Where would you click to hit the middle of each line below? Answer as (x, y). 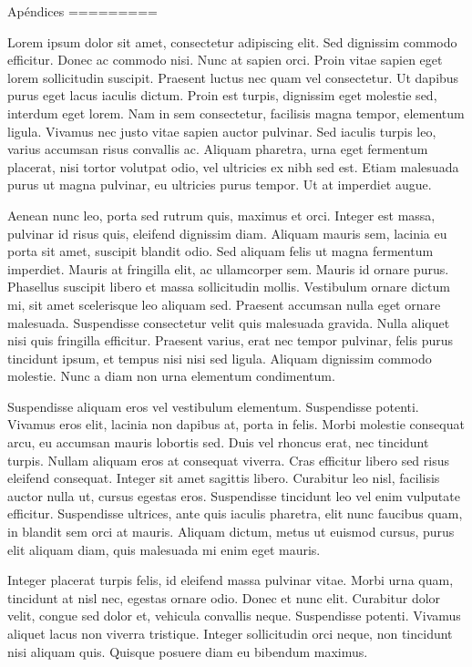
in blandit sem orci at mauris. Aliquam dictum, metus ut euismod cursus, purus (231, 532)
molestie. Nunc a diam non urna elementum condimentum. (171, 376)
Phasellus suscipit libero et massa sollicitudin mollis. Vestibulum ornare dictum (229, 287)
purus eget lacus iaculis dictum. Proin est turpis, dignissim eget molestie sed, (222, 95)
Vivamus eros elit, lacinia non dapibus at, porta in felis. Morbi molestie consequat (236, 424)
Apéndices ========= (82, 11)
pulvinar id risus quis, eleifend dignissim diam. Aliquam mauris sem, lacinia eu (227, 233)
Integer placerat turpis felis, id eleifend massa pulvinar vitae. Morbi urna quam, (231, 580)
